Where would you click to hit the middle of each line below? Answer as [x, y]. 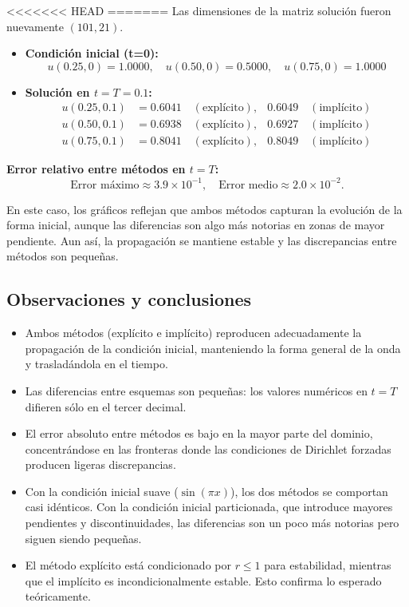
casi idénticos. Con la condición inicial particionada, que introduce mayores [209, 507]
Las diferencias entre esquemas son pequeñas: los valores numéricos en [196, 390]
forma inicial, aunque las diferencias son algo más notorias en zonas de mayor [196, 225]
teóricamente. [58, 596]
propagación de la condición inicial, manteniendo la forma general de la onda [213, 348]
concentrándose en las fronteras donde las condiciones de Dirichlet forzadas [208, 448]
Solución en [57, 91]
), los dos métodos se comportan [309, 491]
